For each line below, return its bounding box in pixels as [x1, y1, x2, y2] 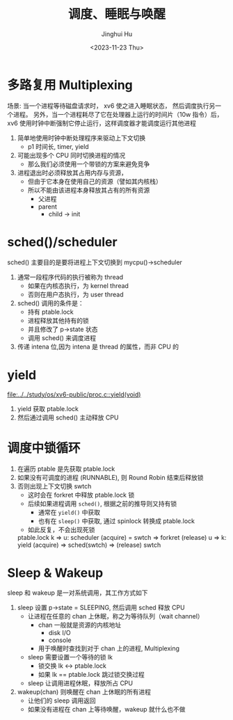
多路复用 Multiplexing [7, 77, 134, 93]
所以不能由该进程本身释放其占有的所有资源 [27, 186, 150, 194]
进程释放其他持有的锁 [27, 316, 89, 324]
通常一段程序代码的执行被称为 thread [17, 273, 124, 281]
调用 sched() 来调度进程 [27, 333, 97, 342]
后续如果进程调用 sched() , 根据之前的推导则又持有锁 [27, 499, 177, 508]
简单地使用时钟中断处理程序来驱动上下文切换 [17, 134, 146, 142]
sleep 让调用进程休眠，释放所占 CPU [27, 679, 134, 687]
